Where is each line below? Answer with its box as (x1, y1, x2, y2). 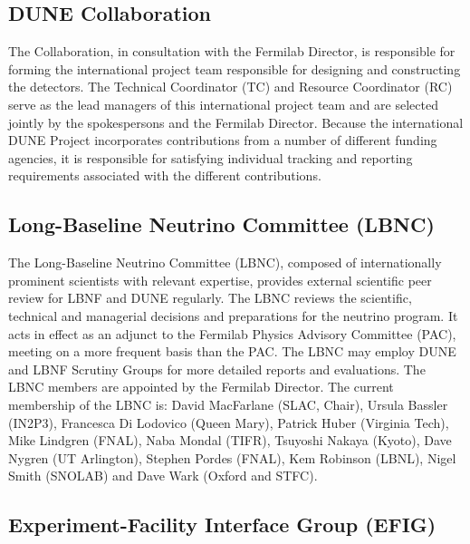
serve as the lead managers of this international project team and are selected (8, 94, 438, 113)
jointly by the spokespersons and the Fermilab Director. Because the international (8, 112, 464, 131)
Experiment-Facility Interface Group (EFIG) (8, 510, 436, 539)
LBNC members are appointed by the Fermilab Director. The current (8, 377, 394, 396)
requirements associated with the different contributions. (8, 166, 321, 185)
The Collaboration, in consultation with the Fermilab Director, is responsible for (8, 42, 456, 61)
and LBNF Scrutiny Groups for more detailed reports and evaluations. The (8, 359, 426, 378)
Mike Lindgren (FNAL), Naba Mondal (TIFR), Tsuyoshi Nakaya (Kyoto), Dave (8, 431, 452, 450)
